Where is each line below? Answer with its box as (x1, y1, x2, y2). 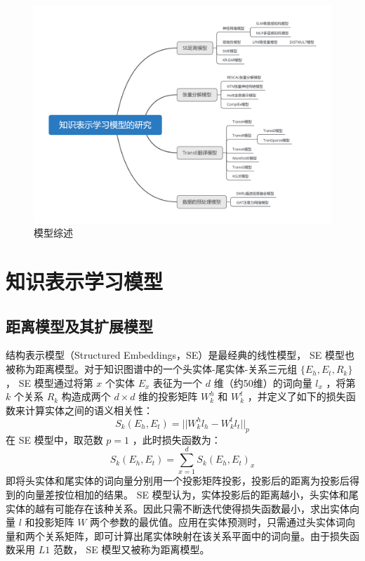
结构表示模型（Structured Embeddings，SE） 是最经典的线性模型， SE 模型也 (6, 348, 355, 362)
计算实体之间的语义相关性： (25, 402, 153, 417)
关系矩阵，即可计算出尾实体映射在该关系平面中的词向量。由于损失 (44, 528, 350, 543)
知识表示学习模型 (6, 267, 164, 296)
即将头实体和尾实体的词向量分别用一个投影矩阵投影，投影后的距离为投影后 (6, 473, 350, 488)
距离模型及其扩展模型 (6, 315, 153, 336)
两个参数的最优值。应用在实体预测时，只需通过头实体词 (90, 515, 346, 529)
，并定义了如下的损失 (247, 389, 346, 404)
